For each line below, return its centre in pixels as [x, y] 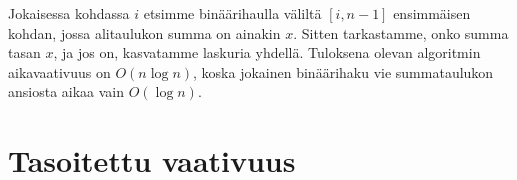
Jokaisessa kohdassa [69, 13]
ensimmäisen [432, 13]
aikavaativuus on [59, 71]
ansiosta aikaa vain [66, 91]
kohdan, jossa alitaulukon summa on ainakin [144, 32]
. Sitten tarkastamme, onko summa [401, 32]
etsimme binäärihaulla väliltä [232, 13]
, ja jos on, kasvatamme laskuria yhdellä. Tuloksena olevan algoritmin [267, 52]
